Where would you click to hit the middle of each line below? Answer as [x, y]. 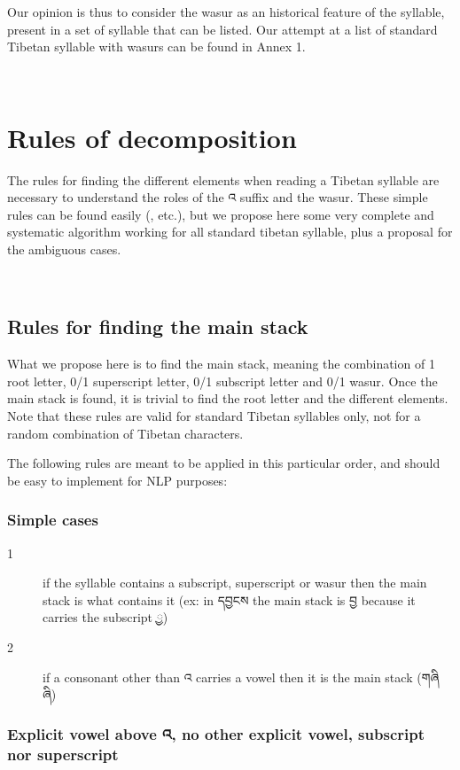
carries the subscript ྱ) [105, 617]
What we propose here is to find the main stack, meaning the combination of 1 [221, 364]
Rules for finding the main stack [158, 327]
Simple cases [53, 520]
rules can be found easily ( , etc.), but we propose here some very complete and [221, 214]
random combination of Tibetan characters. [125, 433]
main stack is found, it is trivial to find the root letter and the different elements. [228, 398]
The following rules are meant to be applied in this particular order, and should [224, 463]
